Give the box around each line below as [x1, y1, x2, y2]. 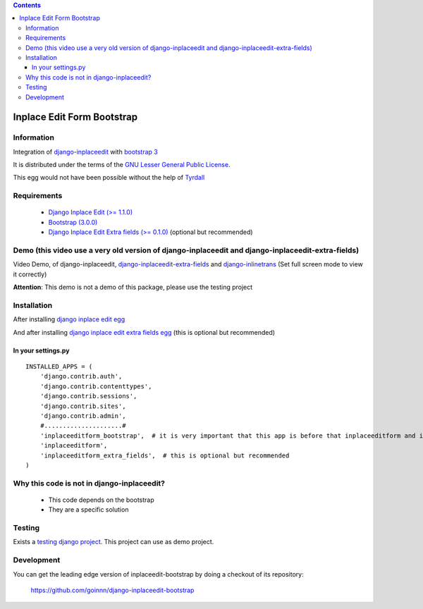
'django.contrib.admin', [39, 412, 126, 419]
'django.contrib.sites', [39, 402, 126, 410]
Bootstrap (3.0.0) [48, 218, 98, 226]
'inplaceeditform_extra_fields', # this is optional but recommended [39, 451, 290, 460]
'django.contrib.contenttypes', [39, 382, 152, 390]
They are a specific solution [48, 505, 129, 514]
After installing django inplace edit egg [13, 315, 125, 324]
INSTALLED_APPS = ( [25, 363, 93, 371]
